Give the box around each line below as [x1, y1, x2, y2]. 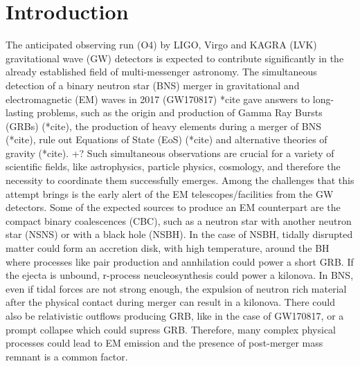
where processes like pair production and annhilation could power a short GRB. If [6, 254, 354, 268]
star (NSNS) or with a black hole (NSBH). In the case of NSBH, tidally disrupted [6, 227, 353, 241]
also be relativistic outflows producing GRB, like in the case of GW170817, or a [6, 309, 344, 322]
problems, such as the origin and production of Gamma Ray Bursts [37, 105, 323, 120]
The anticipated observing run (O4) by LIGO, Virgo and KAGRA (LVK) [6, 37, 317, 52]
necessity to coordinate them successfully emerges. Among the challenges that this [6, 173, 354, 187]
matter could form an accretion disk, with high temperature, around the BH [6, 241, 330, 255]
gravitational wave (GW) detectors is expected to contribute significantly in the [6, 51, 344, 65]
